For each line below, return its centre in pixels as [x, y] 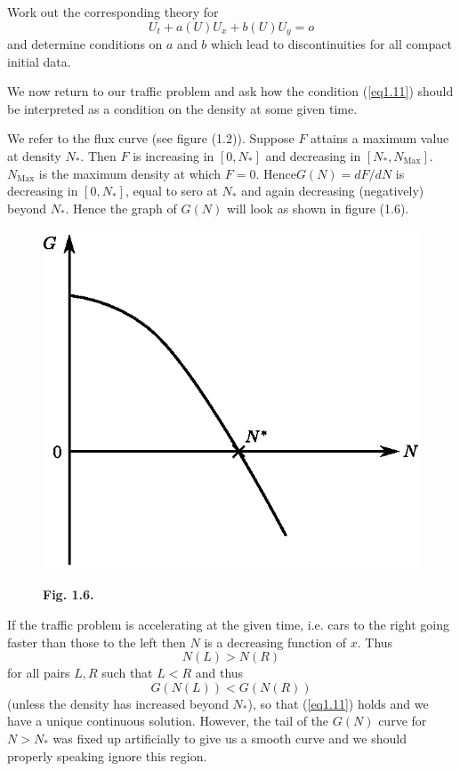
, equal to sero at [171, 191]
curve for [403, 721]
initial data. [39, 61]
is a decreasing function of [275, 642]
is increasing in [174, 156]
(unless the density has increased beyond [118, 703]
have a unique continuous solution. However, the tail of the [168, 721]
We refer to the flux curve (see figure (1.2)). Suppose [151, 138]
